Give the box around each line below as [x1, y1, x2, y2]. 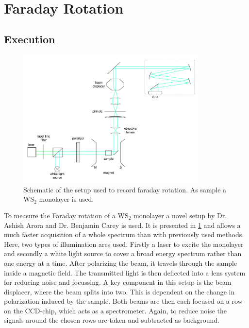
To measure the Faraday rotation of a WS [4, 210, 129, 220]
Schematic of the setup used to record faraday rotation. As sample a [23, 184, 227, 194]
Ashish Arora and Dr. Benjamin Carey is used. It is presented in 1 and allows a [4, 220, 241, 230]
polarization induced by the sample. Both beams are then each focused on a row [4, 296, 243, 306]
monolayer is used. [39, 194, 94, 204]
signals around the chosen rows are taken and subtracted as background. [4, 315, 219, 325]
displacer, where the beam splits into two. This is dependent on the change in [4, 286, 235, 296]
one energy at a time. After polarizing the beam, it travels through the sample [4, 258, 237, 268]
